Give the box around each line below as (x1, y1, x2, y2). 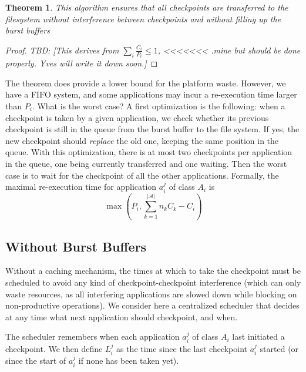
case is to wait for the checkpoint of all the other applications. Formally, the (5, 169, 279, 181)
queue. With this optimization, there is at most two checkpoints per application (5, 146, 292, 158)
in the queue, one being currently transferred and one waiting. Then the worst (5, 157, 287, 169)
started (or (260, 342, 299, 354)
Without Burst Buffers (5, 237, 147, 255)
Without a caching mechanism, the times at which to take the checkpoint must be (5, 264, 301, 277)
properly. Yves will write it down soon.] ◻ (5, 57, 158, 69)
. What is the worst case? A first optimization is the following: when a (32, 100, 285, 112)
